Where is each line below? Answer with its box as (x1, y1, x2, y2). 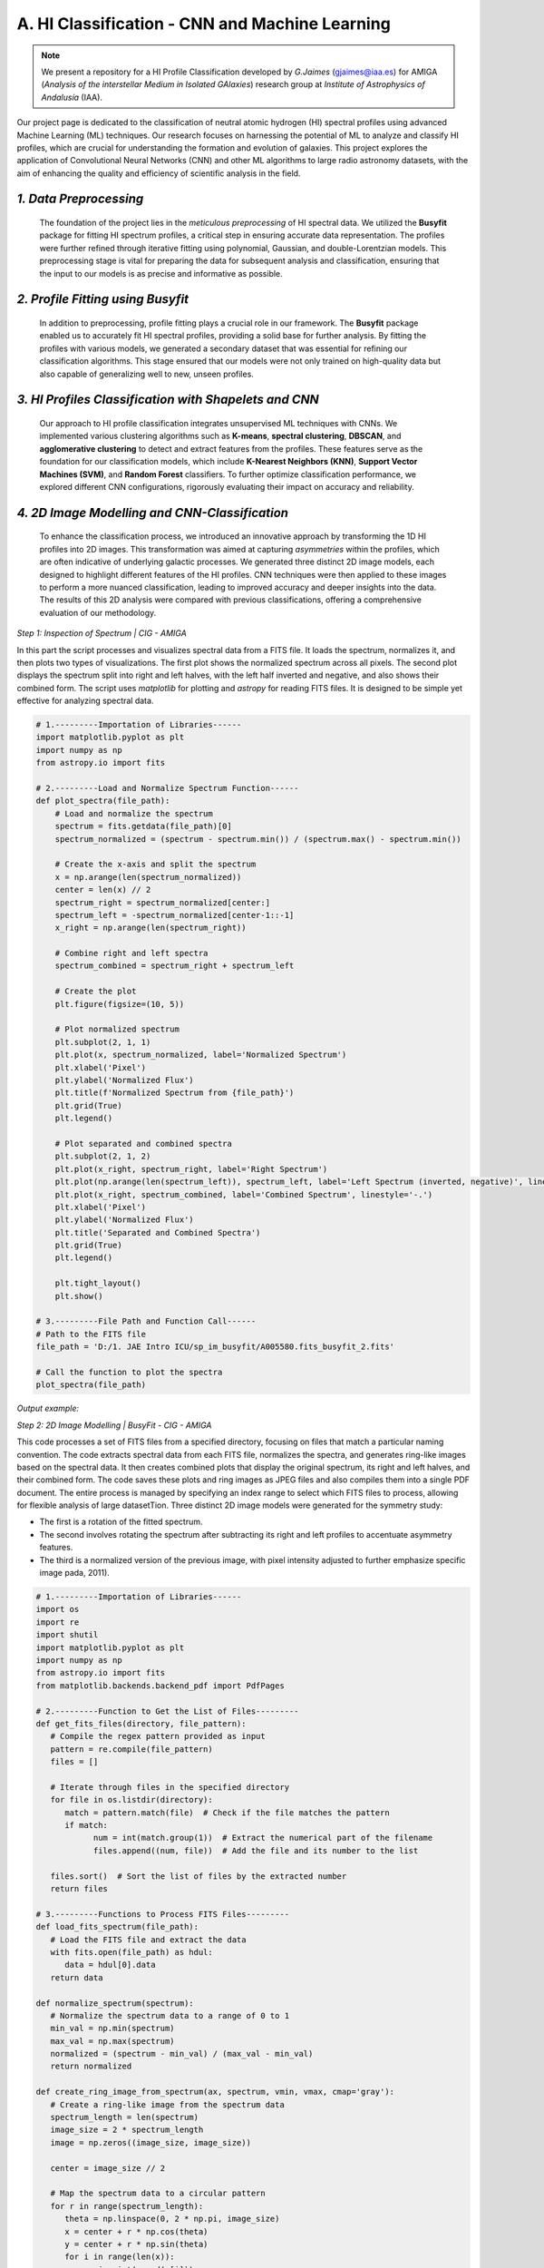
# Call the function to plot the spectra (35, 1366, 223, 1377)
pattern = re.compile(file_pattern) (50, 1744, 213, 1755)
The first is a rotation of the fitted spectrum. (39, 1516, 203, 1528)
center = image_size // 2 (50, 2163, 166, 2173)
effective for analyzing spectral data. (16, 695, 154, 707)
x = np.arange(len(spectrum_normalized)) (54, 872, 242, 882)
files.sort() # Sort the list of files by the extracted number (50, 1871, 347, 1882)
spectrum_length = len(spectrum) (50, 2112, 199, 2123)
